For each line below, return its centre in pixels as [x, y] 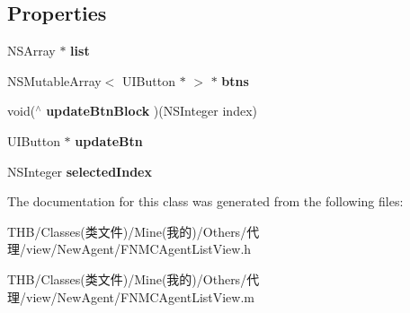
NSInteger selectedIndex [80, 171]
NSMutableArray [54, 80]
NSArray [31, 51]
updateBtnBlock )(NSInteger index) [152, 111]
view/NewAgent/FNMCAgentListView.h [138, 249]
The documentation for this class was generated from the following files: [205, 201]
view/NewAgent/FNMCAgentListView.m [140, 296]
